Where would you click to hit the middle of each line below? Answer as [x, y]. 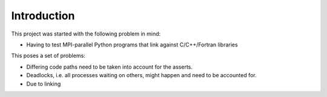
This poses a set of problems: [48, 56]
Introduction [43, 16]
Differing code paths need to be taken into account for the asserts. [110, 67]
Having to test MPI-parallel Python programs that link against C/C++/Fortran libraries [132, 45]
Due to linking [44, 84]
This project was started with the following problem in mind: [86, 34]
